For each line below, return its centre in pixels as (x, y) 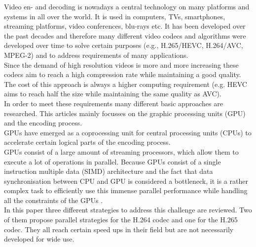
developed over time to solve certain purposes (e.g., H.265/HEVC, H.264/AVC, (124, 45)
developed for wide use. (39, 239)
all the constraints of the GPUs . (54, 200)
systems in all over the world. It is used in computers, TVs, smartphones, (115, 16)
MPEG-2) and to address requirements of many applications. (96, 55)
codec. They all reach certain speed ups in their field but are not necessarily (119, 229)
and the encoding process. (43, 123)
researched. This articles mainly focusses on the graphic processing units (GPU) (125, 113)
